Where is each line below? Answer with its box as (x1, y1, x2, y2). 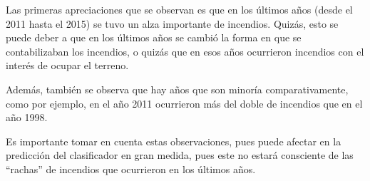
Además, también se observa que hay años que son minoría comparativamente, (6, 81, 349, 96)
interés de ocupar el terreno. (6, 58, 129, 73)
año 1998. (6, 110, 48, 125)
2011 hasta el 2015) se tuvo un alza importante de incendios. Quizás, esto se (6, 16, 339, 31)
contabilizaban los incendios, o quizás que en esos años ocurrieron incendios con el (6, 43, 364, 58)
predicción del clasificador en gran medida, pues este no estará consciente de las (6, 148, 354, 162)
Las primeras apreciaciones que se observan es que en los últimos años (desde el (6, 2, 353, 16)
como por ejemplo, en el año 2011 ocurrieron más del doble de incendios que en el (6, 95, 363, 110)
